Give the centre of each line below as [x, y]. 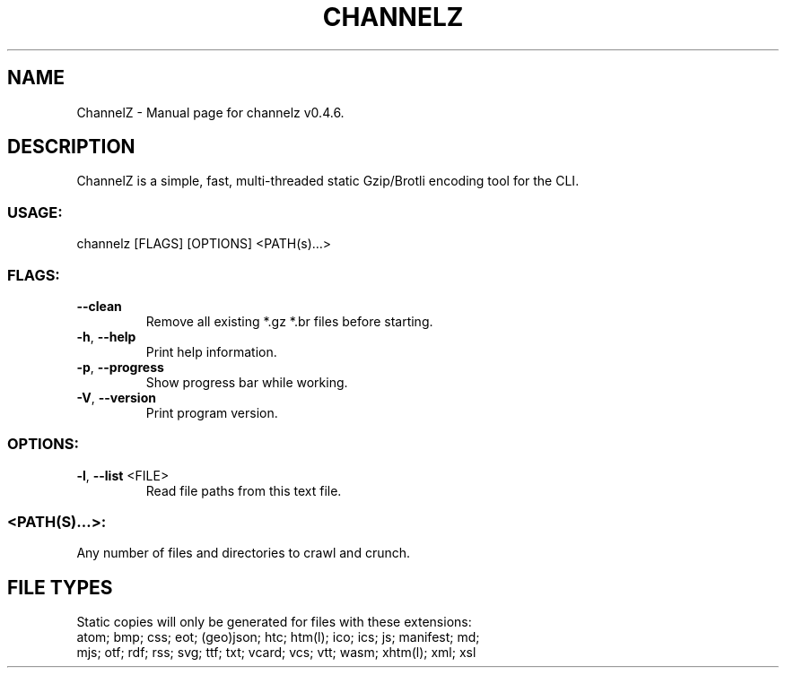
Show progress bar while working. [247, 382]
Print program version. [212, 412]
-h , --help [106, 336]
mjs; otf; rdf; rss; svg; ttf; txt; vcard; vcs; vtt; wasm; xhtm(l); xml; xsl [276, 653]
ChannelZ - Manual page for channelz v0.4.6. [210, 112]
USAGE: [35, 212]
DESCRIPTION [71, 147]
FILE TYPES [60, 587]
